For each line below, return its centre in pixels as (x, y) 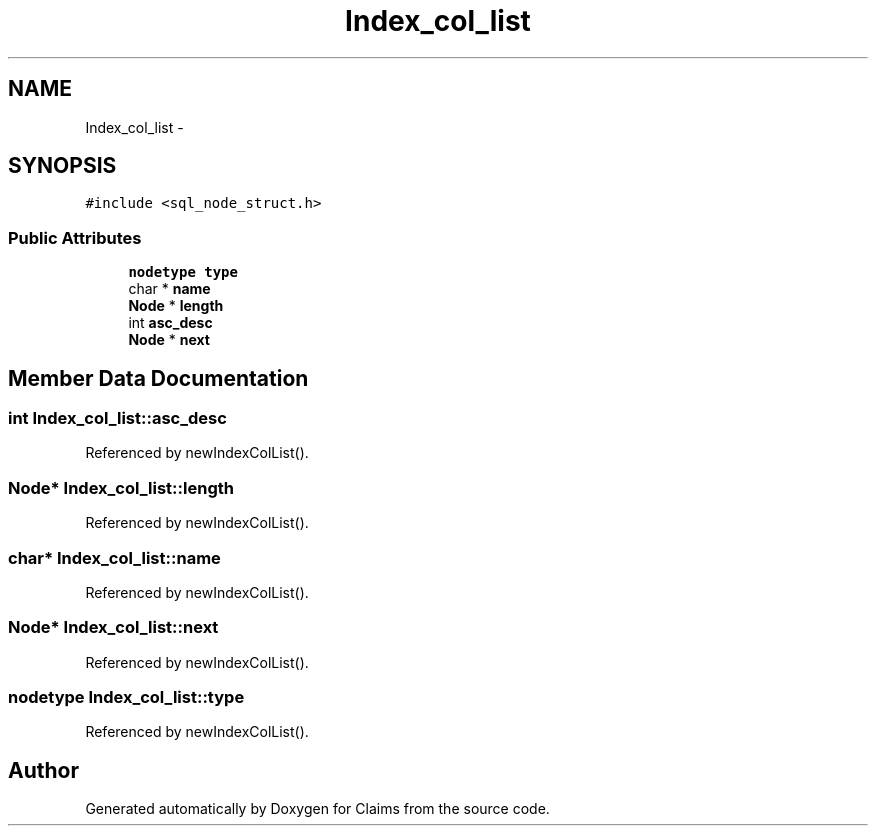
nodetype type (183, 272)
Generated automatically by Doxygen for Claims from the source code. (317, 809)
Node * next (169, 340)
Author (43, 770)
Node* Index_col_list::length (121, 487)
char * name (169, 289)
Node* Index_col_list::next (113, 627)
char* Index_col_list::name (114, 557)
